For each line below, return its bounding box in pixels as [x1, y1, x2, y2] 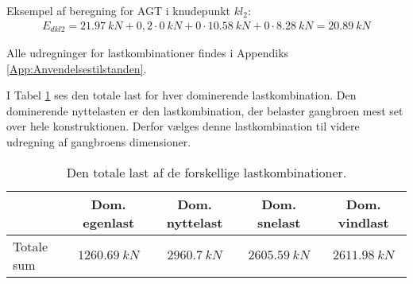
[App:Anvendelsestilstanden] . [6, 60, 147, 76]
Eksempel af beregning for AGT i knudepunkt [6, 2, 231, 18]
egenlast [83, 212, 135, 231]
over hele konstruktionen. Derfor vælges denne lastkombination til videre [6, 118, 360, 134]
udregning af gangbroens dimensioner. [6, 134, 191, 150]
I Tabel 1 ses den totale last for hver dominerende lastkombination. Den [6, 87, 357, 103]
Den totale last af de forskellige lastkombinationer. [66, 162, 347, 181]
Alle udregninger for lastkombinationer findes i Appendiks [6, 45, 289, 61]
